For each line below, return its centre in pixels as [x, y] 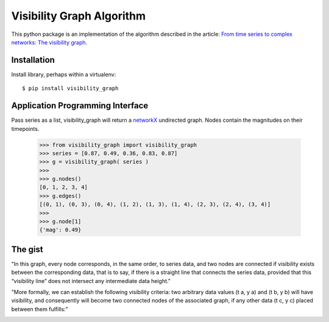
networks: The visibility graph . [49, 42]
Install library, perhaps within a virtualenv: [64, 74]
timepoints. [25, 128]
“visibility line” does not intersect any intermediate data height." [91, 281]
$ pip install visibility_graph [70, 89]
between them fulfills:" [40, 309]
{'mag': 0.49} [60, 230]
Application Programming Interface [80, 106]
